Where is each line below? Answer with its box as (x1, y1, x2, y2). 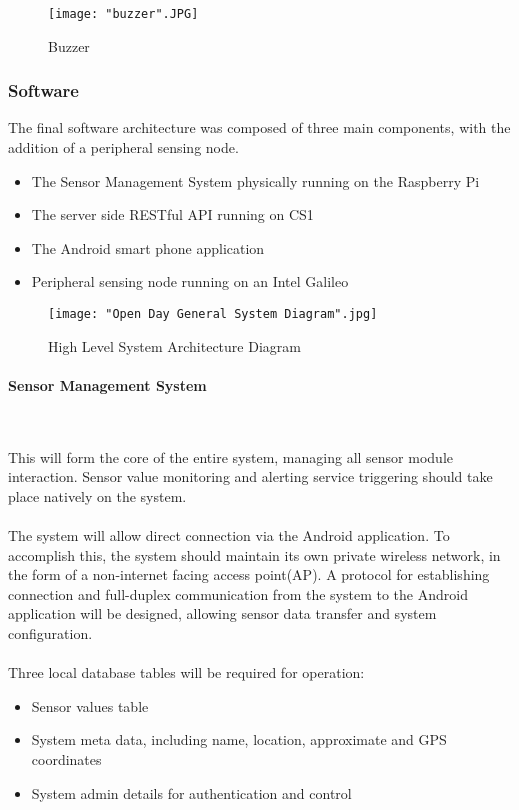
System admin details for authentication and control (31, 782, 352, 803)
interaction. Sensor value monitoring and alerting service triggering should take (8, 466, 493, 487)
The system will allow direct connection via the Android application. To (8, 525, 450, 546)
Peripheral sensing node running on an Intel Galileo (31, 271, 349, 292)
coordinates (31, 748, 102, 769)
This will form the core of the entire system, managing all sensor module (8, 446, 454, 467)
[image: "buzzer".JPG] (48, 7, 199, 21)
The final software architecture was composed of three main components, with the (8, 117, 511, 138)
